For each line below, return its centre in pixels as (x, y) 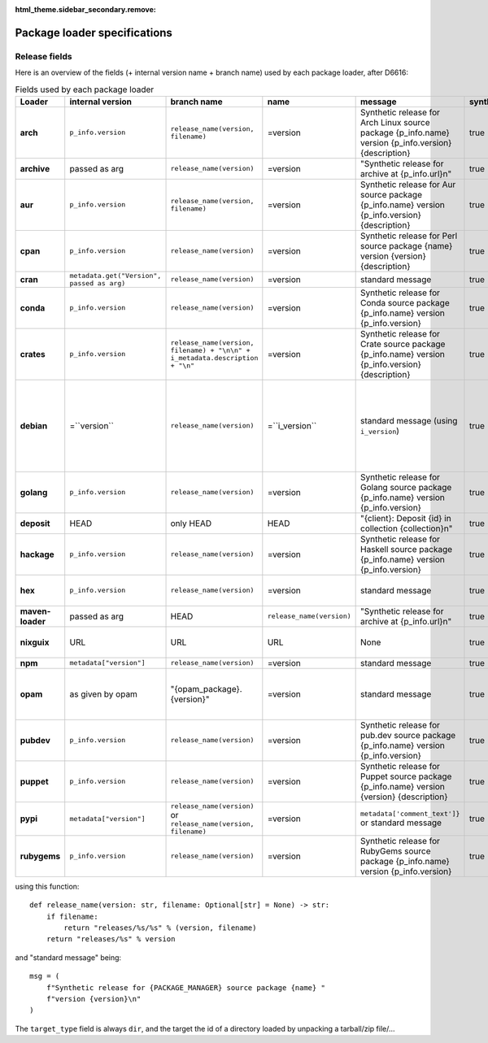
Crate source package (403, 344)
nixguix (35, 642)
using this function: (47, 886)
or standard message (401, 823)
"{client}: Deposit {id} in (406, 518)
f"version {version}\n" (94, 999)
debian (34, 425)
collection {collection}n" (407, 528)
